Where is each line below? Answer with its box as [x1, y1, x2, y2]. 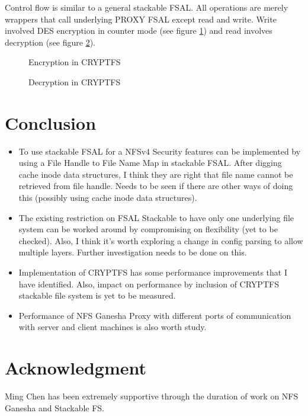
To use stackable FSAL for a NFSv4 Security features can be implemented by [18, 145, 301, 157]
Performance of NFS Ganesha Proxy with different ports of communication [18, 309, 291, 321]
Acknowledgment [5, 356, 146, 380]
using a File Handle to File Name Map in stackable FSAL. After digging [18, 156, 282, 169]
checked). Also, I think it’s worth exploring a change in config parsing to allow [18, 234, 303, 247]
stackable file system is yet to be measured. [18, 289, 176, 302]
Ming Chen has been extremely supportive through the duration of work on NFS [5, 390, 299, 402]
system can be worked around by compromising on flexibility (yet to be [18, 223, 278, 235]
